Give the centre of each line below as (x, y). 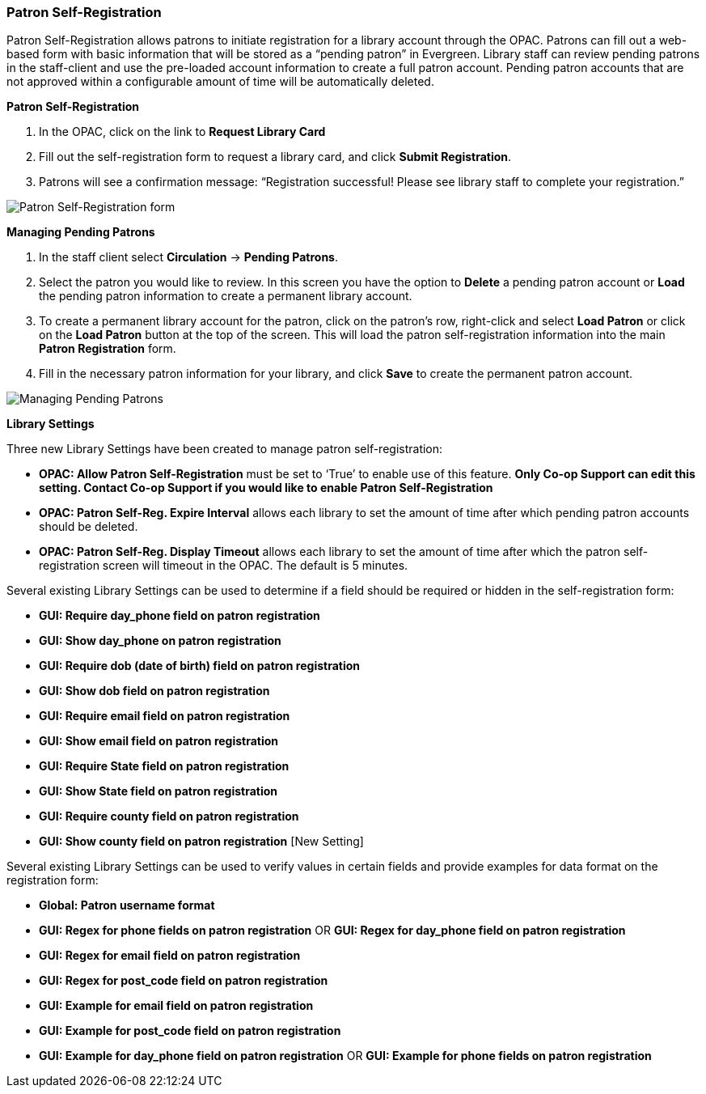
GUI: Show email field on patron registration (159, 741)
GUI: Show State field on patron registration (159, 791)
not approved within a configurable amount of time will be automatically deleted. (220, 82)
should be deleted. (89, 527)
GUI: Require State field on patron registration (164, 766)
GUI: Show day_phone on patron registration (160, 641)
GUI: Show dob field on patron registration (154, 691)
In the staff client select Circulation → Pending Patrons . (188, 257)
